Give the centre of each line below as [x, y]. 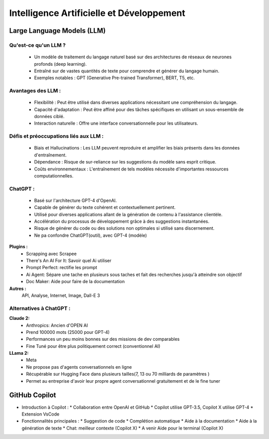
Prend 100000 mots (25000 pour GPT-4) [68, 332]
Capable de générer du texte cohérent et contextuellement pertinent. [105, 207]
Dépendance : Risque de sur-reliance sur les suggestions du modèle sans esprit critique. [125, 162]
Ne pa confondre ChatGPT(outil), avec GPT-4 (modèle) [90, 235]
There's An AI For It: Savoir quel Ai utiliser [69, 261]
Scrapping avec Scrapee [51, 254]
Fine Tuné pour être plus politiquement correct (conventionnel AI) [93, 346]
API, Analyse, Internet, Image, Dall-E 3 [61, 295]
